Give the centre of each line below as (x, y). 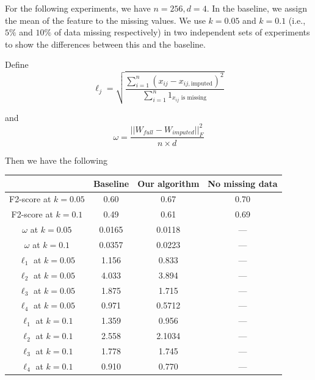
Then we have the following (56, 160)
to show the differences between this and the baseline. (105, 44)
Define (17, 64)
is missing (194, 98)
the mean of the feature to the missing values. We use (105, 20)
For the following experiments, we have (78, 8)
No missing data (243, 183)
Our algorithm (168, 183)
